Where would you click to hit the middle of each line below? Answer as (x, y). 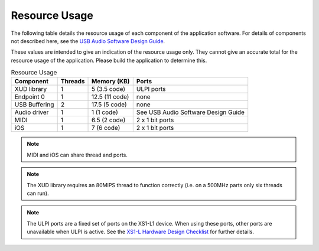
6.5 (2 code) (108, 120)
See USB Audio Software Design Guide (191, 112)
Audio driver (32, 112)
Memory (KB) (110, 82)
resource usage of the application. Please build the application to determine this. (109, 60)
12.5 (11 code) (110, 97)
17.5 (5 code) (109, 105)
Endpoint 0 (30, 97)
